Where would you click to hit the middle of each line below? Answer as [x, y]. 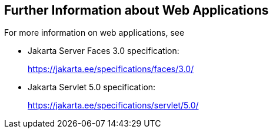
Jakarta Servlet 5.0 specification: [92, 87]
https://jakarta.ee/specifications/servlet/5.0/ [113, 105]
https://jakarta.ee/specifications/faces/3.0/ [111, 69]
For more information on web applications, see [94, 33]
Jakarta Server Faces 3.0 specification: [104, 51]
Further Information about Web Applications [136, 10]
